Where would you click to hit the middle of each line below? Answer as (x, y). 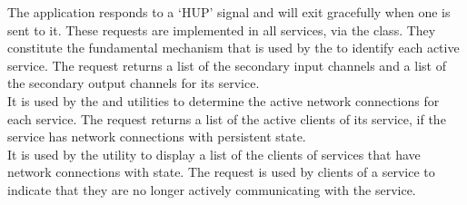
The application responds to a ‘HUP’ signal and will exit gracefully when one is (229, 12)
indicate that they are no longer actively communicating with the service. (212, 189)
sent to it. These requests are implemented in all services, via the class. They (222, 29)
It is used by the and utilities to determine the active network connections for (224, 100)
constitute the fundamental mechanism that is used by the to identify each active (233, 48)
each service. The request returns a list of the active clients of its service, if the (227, 118)
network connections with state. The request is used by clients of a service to (221, 172)
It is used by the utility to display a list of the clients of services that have (214, 154)
